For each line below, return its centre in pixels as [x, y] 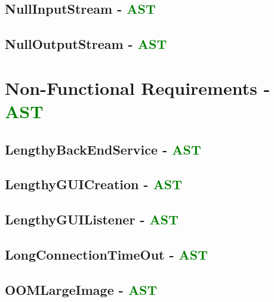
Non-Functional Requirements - [138, 87]
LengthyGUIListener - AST [92, 219]
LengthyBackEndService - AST [103, 149]
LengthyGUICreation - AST [94, 184]
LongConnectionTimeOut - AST [107, 254]
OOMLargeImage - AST [81, 289]
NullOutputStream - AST [86, 44]
